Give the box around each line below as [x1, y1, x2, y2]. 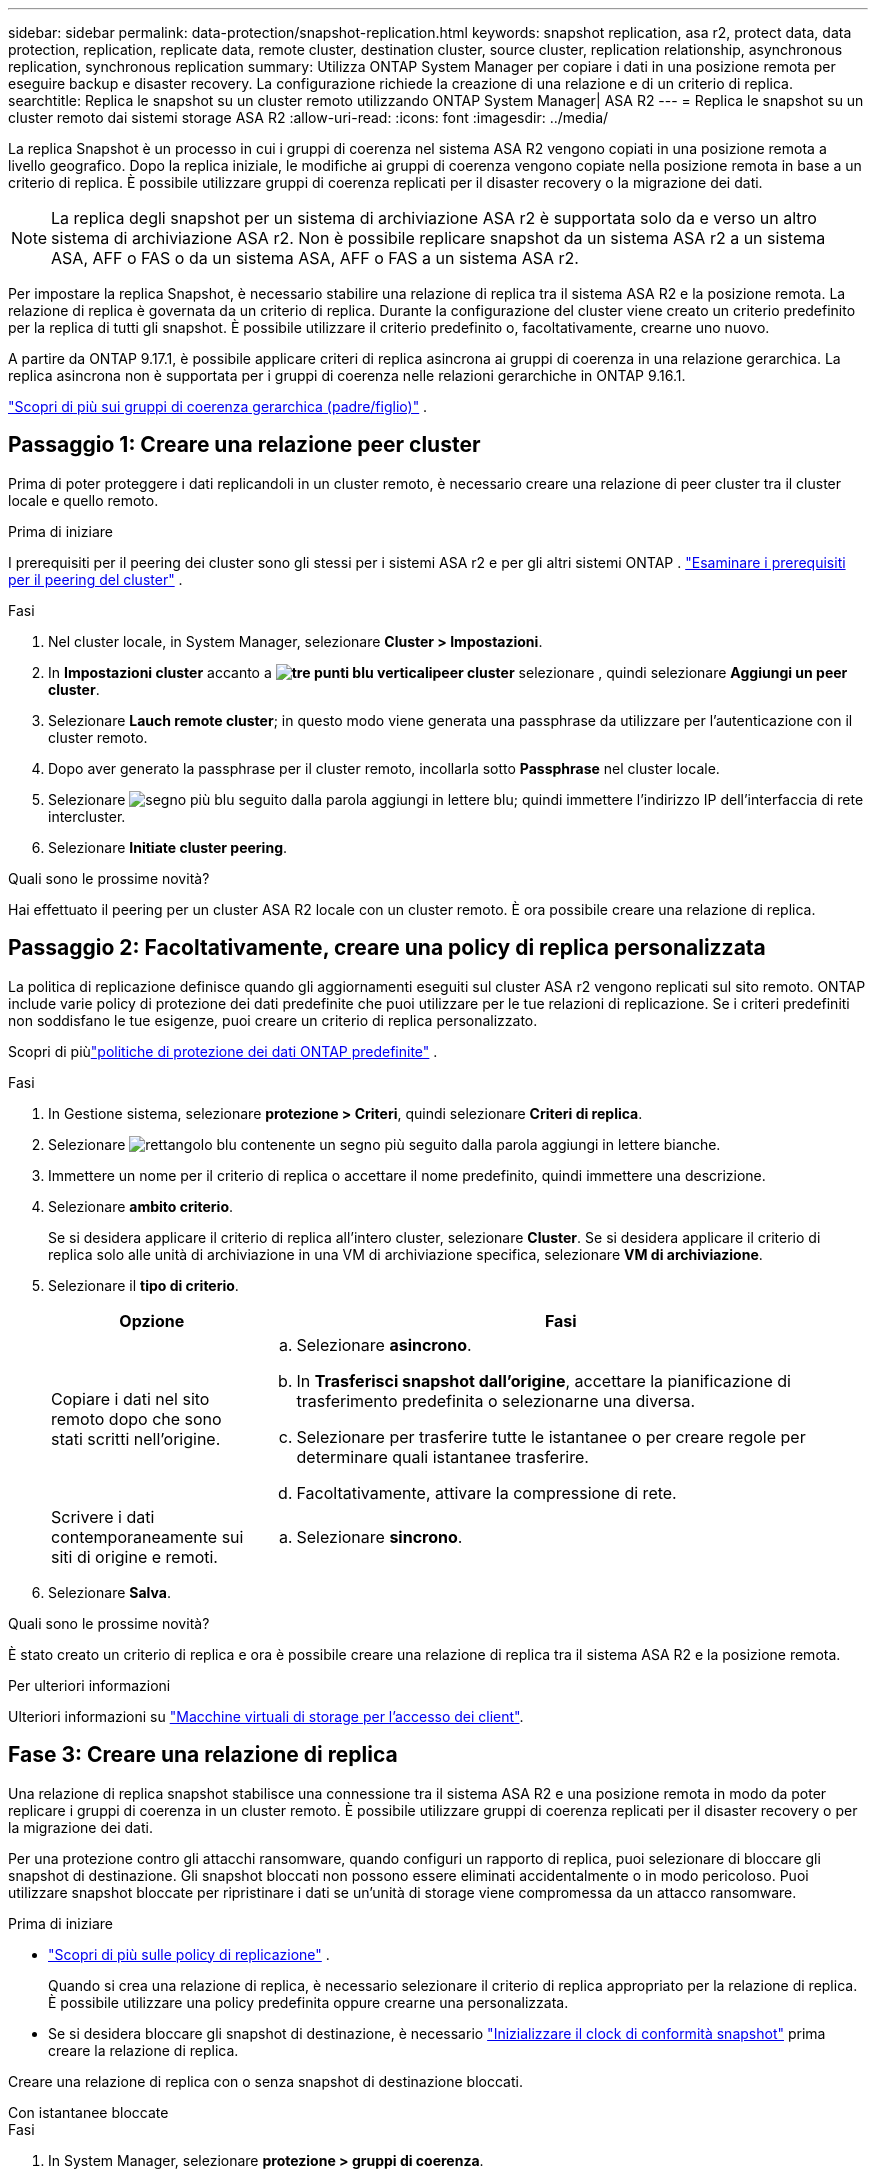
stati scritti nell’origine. [51, 1428, 221, 1449]
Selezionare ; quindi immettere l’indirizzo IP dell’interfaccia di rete [48, 790, 864, 808]
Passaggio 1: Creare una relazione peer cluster [8, 432, 481, 458]
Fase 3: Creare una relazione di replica [8, 1742, 398, 1768]
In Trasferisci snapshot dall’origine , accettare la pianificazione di [296, 1370, 791, 1391]
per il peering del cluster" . [8, 570, 183, 588]
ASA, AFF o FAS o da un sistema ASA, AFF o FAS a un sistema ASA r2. [51, 248, 579, 268]
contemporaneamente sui [51, 1526, 244, 1547]
